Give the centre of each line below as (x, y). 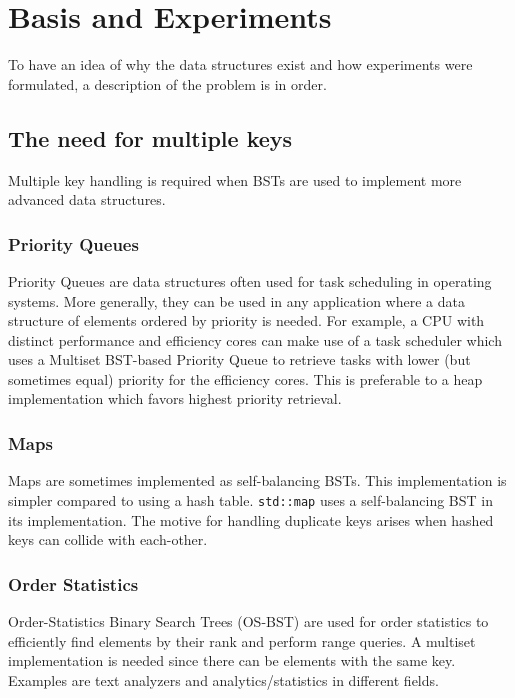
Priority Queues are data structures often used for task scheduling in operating (250, 280)
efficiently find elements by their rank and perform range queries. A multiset (242, 640)
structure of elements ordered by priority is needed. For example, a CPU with (246, 320)
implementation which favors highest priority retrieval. (175, 398)
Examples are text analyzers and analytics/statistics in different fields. (223, 679)
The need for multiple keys (150, 137)
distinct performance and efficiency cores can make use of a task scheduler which (255, 339)
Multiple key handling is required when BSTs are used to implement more (235, 179)
